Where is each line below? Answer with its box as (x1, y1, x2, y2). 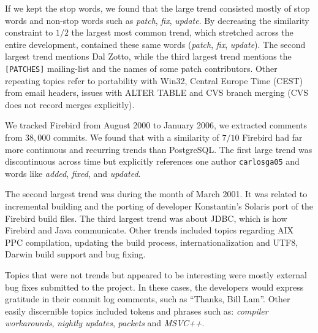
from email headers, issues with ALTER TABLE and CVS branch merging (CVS (5, 86, 309, 99)
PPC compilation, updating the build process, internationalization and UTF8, (5, 235, 298, 248)
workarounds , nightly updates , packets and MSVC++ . (5, 316, 205, 329)
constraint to (5, 26, 53, 39)
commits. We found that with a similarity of (53, 131, 219, 143)
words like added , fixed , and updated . (5, 166, 141, 179)
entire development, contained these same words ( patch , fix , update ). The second (5, 37, 306, 50)
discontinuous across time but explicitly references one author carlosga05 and (5, 155, 300, 168)
